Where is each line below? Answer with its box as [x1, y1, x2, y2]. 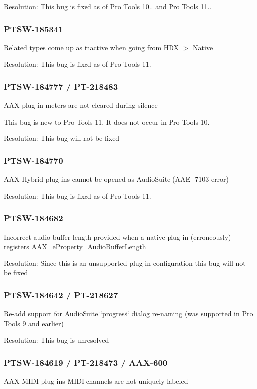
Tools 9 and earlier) [4, 318, 64, 328]
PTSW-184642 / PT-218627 [4, 288, 118, 301]
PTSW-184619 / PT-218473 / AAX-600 [4, 356, 168, 368]
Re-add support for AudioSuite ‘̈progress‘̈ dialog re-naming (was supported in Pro [4, 308, 253, 319]
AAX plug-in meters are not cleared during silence [4, 100, 158, 110]
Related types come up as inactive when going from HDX [4, 42, 179, 52]
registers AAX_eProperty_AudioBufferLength [4, 241, 146, 252]
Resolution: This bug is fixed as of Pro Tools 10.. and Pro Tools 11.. [4, 1, 212, 11]
